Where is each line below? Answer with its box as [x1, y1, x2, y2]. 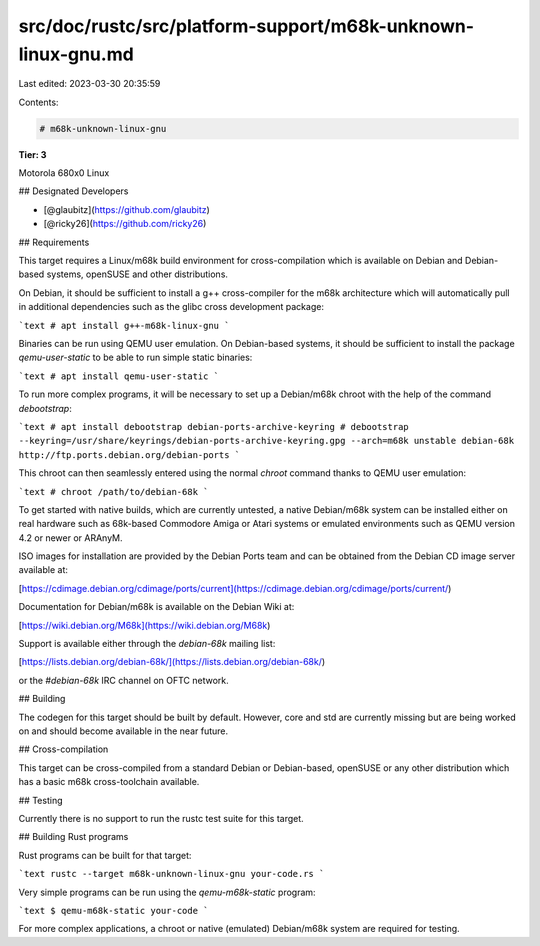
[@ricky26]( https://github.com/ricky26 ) [43, 218, 207, 230]
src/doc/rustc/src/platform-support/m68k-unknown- [18, 15, 475, 37]
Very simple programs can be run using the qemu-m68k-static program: [18, 886, 316, 898]
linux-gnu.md [18, 43, 134, 65]
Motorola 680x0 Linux [18, 167, 110, 179]
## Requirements [18, 236, 90, 248]
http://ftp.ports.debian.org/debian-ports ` [18, 449, 241, 460]
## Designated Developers [18, 185, 129, 197]
